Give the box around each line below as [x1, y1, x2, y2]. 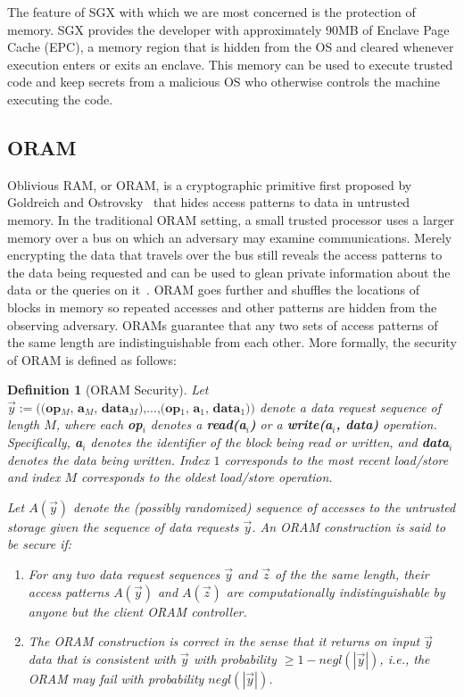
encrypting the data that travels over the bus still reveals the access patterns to [7, 245, 443, 264]
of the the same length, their [275, 565, 429, 584]
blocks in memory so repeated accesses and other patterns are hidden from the [7, 297, 437, 316]
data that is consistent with [28, 649, 177, 668]
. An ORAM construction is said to [252, 517, 446, 535]
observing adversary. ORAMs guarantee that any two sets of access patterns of [7, 315, 438, 334]
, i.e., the [379, 649, 430, 668]
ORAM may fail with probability [28, 668, 204, 687]
